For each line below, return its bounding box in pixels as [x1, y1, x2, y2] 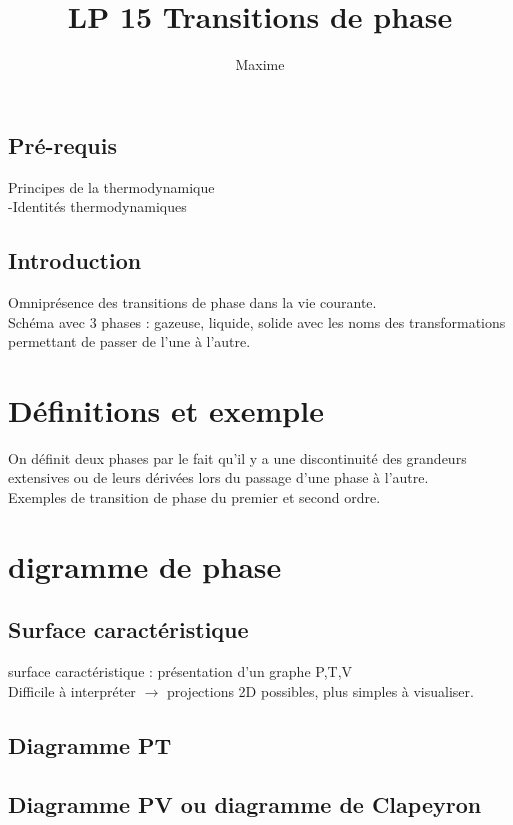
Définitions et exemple [8, 389, 324, 430]
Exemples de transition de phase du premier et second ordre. [8, 487, 381, 508]
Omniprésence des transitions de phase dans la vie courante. [8, 291, 377, 312]
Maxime [235, 54, 285, 75]
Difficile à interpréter [8, 680, 136, 701]
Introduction [8, 245, 142, 276]
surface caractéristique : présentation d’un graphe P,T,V [8, 661, 353, 682]
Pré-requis [8, 129, 117, 160]
